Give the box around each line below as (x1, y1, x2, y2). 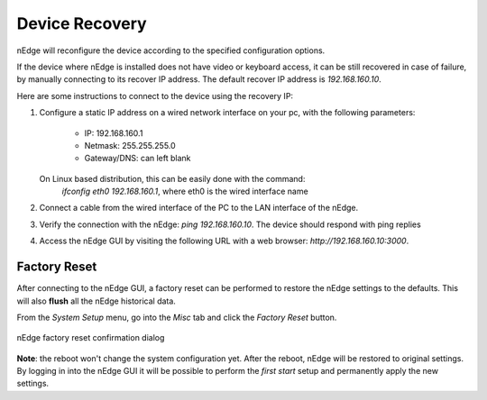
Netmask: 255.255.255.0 (84, 140, 176, 150)
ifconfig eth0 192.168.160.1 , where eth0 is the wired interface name (61, 186, 308, 197)
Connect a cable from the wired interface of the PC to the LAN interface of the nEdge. (39, 203, 359, 214)
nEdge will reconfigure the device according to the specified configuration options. (16, 45, 326, 56)
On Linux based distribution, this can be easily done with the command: (39, 173, 306, 184)
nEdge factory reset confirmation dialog (16, 332, 165, 343)
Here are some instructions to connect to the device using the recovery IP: (16, 90, 293, 101)
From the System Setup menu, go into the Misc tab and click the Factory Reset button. (16, 312, 337, 323)
